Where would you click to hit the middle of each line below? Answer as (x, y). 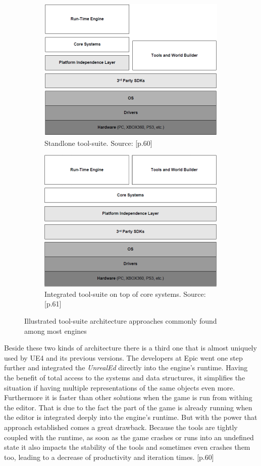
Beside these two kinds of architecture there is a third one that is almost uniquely (130, 348)
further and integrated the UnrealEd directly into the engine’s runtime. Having (126, 367)
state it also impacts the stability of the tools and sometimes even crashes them (127, 447)
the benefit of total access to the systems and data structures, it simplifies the (125, 377)
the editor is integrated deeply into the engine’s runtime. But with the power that (131, 417)
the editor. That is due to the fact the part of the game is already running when (128, 407)
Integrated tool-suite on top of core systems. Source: (125, 294)
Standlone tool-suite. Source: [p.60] (98, 143)
